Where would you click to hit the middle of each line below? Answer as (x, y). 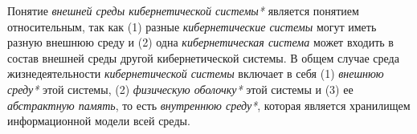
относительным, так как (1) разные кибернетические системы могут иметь (192, 26)
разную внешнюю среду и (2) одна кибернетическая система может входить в (200, 42)
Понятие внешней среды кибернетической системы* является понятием (183, 10)
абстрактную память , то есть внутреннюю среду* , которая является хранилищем (209, 105)
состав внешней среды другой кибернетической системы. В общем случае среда (203, 57)
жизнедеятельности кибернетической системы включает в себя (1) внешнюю (196, 73)
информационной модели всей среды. (99, 121)
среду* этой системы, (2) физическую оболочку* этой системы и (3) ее (180, 89)
